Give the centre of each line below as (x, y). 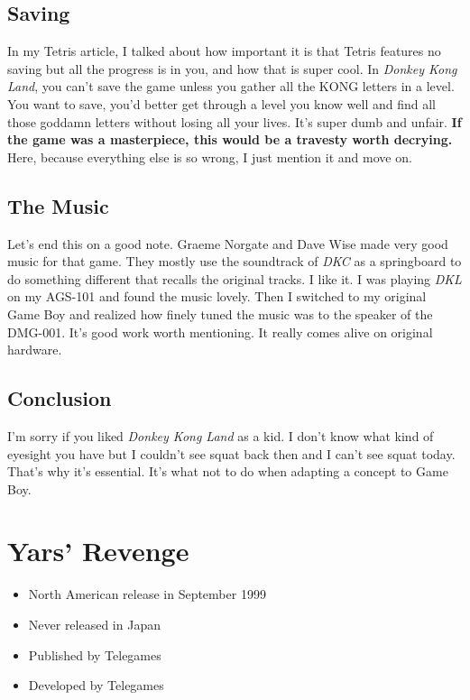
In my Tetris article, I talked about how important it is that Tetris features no (224, 51)
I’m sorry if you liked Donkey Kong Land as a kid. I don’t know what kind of (221, 435)
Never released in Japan (94, 625)
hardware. (35, 350)
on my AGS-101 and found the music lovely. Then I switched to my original (217, 296)
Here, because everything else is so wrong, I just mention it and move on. (210, 157)
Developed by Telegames (96, 685)
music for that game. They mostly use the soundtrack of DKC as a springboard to (235, 261)
